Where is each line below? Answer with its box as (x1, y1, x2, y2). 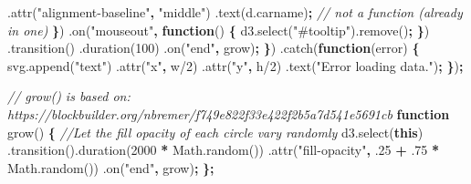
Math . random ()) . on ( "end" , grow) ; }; (7, 158, 215, 177)
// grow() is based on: (7, 87, 131, 106)
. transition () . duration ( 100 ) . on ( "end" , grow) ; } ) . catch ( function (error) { (7, 38, 420, 57)
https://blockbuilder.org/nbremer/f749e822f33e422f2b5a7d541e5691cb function (7, 104, 450, 123)
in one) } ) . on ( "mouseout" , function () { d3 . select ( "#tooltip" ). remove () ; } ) (7, 20, 430, 39)
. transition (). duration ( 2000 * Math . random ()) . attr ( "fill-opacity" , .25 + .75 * (7, 140, 440, 159)
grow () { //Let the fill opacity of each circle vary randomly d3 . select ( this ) (7, 122, 424, 141)
